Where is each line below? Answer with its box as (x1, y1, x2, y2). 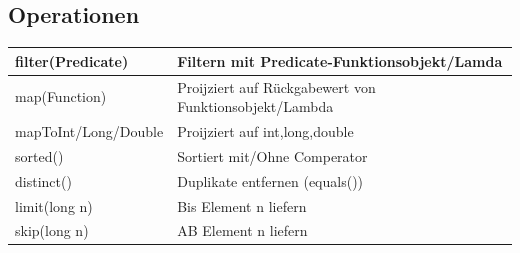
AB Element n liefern (177, 220, 308, 241)
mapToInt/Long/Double (15, 120, 164, 141)
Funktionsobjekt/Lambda (177, 96, 334, 117)
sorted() (15, 145, 64, 166)
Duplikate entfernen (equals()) (177, 170, 364, 191)
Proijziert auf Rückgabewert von (177, 76, 376, 97)
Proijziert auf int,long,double (177, 120, 354, 141)
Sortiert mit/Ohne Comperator (177, 145, 368, 166)
